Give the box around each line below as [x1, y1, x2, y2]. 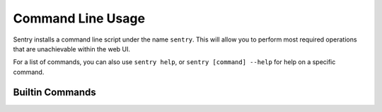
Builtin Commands [13, 86, 97, 98]
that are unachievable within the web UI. [13, 44, 131, 53]
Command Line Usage [13, 11, 145, 26]
